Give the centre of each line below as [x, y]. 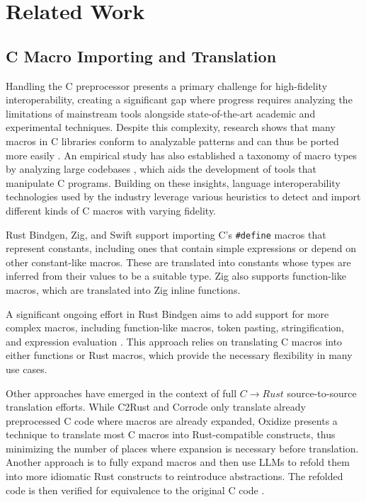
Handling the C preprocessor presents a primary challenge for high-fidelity [167, 85]
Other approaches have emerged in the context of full [121, 393]
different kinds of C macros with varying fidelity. [111, 210]
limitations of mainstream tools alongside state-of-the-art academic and [161, 113]
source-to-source [322, 393]
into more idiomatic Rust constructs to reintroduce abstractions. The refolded [175, 476]
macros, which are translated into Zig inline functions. [123, 289]
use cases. [27, 369]
